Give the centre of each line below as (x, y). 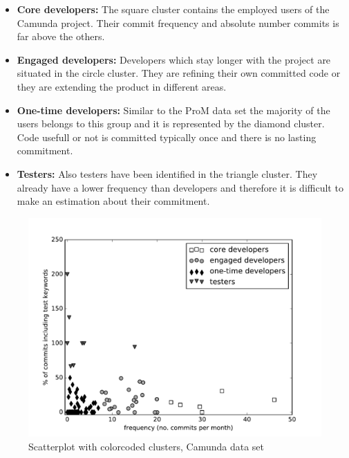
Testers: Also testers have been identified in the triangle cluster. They (167, 173)
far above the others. (61, 36)
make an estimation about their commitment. (113, 201)
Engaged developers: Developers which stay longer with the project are (174, 59)
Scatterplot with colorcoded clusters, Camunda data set (147, 446)
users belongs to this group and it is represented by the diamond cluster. (171, 123)
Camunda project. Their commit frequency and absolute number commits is (178, 22)
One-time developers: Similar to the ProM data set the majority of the (173, 110)
